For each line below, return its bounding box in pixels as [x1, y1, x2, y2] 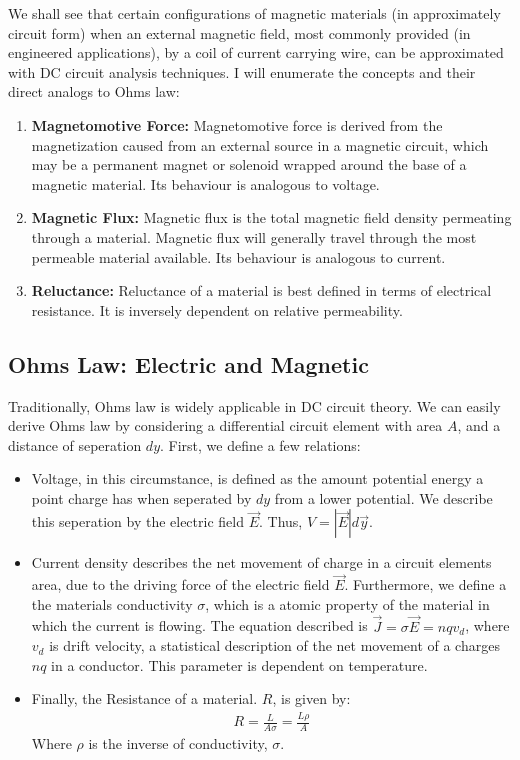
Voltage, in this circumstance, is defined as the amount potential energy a [31, 468, 484, 489]
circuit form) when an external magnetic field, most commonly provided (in [8, 22, 471, 43]
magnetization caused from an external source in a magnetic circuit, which [31, 134, 489, 155]
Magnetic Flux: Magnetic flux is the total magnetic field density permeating [31, 207, 512, 228]
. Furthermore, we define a [344, 574, 507, 595]
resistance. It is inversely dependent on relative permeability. [31, 299, 403, 320]
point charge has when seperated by [31, 487, 252, 508]
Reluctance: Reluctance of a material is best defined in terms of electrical [31, 280, 492, 301]
